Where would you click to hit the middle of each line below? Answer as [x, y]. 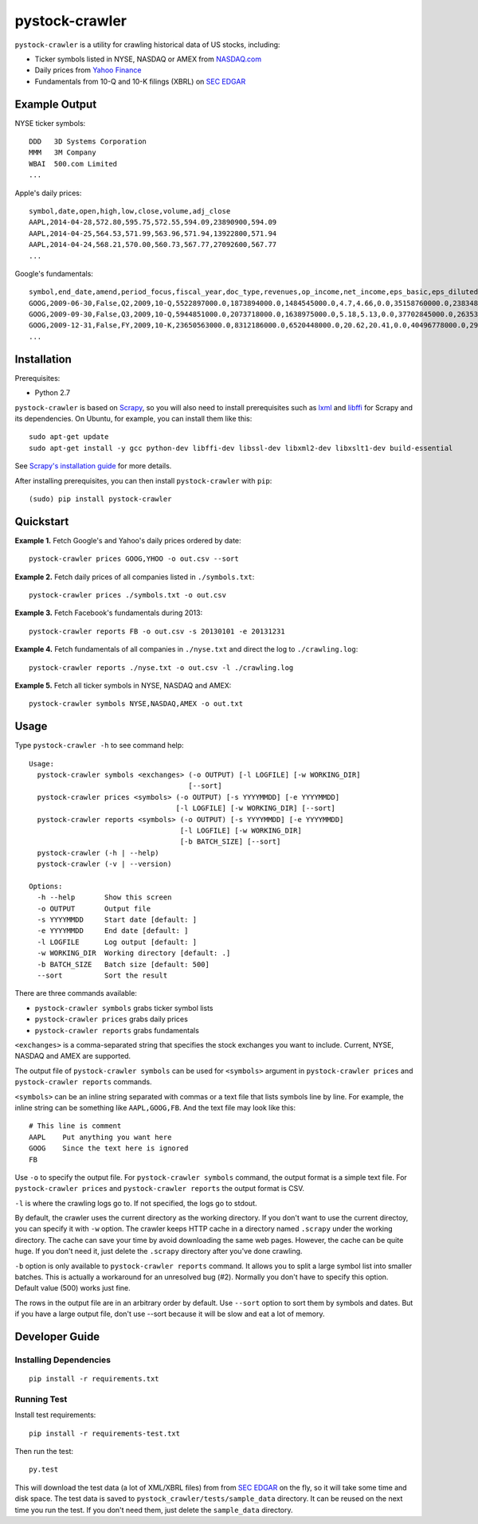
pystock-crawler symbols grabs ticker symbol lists [124, 1008]
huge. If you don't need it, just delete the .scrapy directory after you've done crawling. [159, 1252]
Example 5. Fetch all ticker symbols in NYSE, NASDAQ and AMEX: [123, 685]
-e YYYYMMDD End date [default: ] [113, 931]
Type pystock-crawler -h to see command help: [99, 746]
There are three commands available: [76, 993]
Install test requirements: [55, 1415]
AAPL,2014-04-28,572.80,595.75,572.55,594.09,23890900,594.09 [153, 222]
